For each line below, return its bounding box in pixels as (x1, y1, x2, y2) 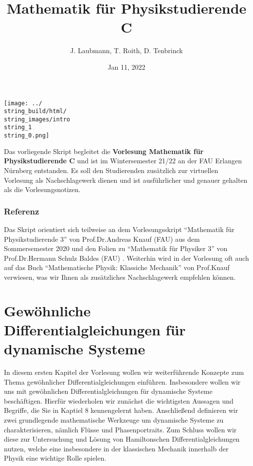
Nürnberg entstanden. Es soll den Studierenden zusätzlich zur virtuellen (4, 165, 218, 175)
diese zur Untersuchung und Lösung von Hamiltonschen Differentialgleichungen (4, 434, 240, 444)
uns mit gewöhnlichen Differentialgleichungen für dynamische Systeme (4, 386, 213, 396)
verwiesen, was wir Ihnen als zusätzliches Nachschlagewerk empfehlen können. (4, 272, 236, 282)
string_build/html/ (4, 108, 67, 115)
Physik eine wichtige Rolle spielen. (4, 453, 107, 463)
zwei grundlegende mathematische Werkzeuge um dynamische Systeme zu (4, 415, 224, 425)
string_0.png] (4, 132, 50, 139)
